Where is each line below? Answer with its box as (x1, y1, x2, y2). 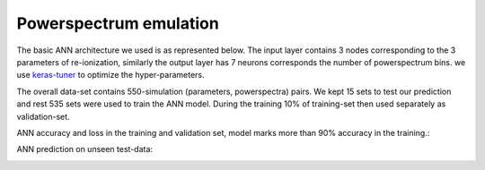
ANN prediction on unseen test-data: (16, 144, 153, 155)
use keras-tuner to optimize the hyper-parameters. (16, 70, 205, 81)
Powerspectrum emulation (16, 13, 219, 33)
